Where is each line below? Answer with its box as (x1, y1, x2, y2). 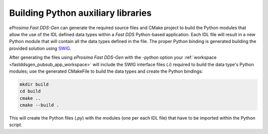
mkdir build (19, 82, 49, 87)
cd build (19, 89, 41, 94)
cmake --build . (19, 102, 60, 108)
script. (9, 122, 22, 128)
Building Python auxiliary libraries (9, 7, 152, 18)
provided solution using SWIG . (9, 45, 71, 51)
